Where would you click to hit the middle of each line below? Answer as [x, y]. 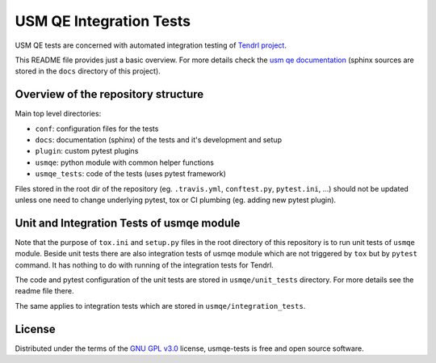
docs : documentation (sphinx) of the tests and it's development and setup [159, 140]
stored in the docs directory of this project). [88, 71]
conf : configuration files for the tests [97, 129]
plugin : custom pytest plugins [87, 151]
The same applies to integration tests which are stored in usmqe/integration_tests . [160, 306]
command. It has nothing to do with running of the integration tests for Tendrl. [144, 265]
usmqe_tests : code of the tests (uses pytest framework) [130, 174]
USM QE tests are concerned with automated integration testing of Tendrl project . [151, 45]
